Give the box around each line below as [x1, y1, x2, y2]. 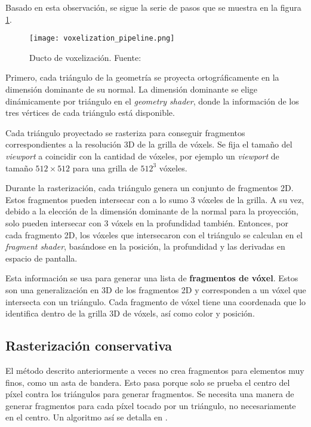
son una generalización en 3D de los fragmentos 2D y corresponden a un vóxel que [5, 283, 306, 296]
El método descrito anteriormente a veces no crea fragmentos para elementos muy [5, 364, 304, 376]
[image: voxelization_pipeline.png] [29, 34, 175, 43]
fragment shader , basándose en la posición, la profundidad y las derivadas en [5, 240, 285, 253]
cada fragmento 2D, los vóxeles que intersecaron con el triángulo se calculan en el [5, 228, 303, 241]
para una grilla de [72, 161, 138, 174]
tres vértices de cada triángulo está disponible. [5, 106, 175, 119]
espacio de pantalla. [5, 251, 78, 264]
